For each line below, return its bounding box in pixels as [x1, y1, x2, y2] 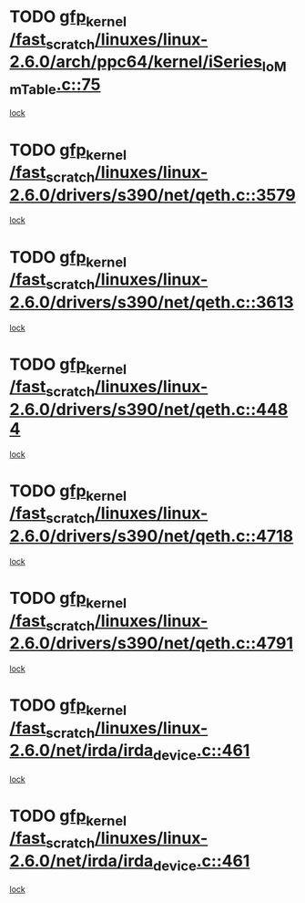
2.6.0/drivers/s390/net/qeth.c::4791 [9, 633, 294, 654]
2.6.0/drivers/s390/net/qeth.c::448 [9, 399, 289, 420]
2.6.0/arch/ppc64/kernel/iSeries [9, 52, 262, 72]
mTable [9, 80, 56, 98]
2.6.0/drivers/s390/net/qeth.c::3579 [9, 184, 296, 205]
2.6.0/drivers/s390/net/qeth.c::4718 [9, 526, 294, 546]
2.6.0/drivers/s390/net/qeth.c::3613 [9, 292, 294, 312]
